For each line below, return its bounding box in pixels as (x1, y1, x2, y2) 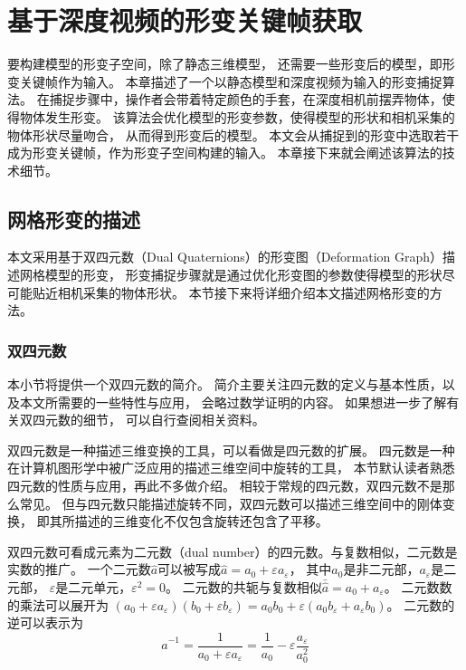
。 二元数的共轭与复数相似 (166, 578, 322, 597)
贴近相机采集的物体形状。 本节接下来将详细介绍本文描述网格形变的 (32, 282, 430, 301)
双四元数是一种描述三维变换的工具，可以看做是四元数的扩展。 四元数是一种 (7, 440, 455, 459)
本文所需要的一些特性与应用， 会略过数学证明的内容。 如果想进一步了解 (19, 392, 447, 411)
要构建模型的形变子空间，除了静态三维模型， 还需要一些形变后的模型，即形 (7, 54, 455, 73)
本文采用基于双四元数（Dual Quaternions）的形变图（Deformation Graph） (7, 247, 443, 266)
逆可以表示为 (7, 613, 83, 632)
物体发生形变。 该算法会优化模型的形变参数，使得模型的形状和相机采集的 (19, 107, 455, 126)
